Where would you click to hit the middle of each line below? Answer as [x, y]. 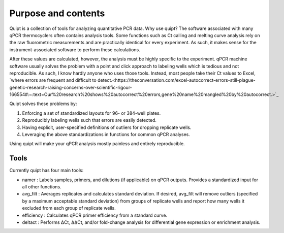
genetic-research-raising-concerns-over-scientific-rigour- [71, 87]
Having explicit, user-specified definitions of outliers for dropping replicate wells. [107, 127]
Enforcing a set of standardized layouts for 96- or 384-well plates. [91, 113]
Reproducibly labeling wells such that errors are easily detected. [89, 120]
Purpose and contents [57, 13]
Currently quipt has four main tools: [46, 171]
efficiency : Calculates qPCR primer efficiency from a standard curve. [95, 215]
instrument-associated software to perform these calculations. [75, 49]
